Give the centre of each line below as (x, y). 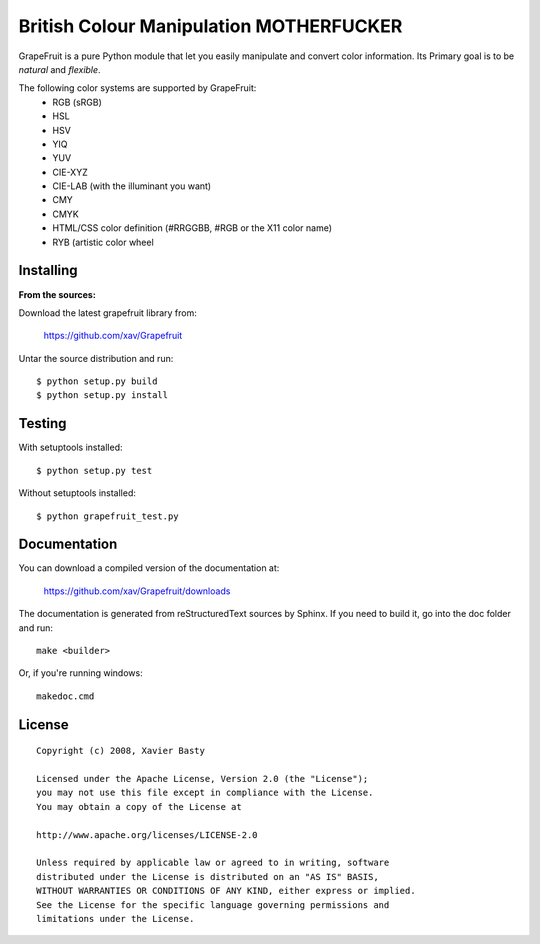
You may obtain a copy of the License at (139, 806)
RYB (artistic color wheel (103, 242)
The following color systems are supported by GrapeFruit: (137, 88)
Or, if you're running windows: (81, 673)
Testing (42, 423)
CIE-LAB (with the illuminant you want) (132, 186)
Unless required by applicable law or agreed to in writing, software (213, 863)
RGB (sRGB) (77, 102)
